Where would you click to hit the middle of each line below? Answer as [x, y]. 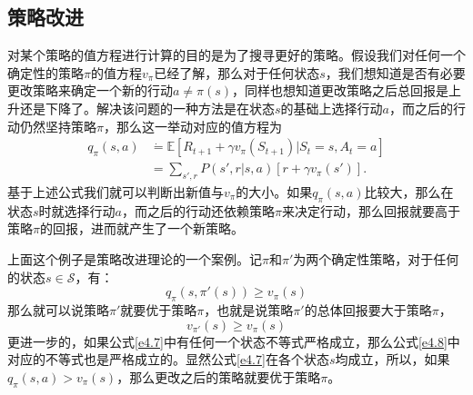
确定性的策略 [45, 72]
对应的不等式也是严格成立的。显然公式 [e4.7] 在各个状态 [168, 359]
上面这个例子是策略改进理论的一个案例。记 [135, 259]
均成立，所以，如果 [392, 359]
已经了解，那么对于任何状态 [237, 72]
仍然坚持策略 [58, 126]
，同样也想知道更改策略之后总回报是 [341, 90]
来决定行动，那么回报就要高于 [371, 210]
